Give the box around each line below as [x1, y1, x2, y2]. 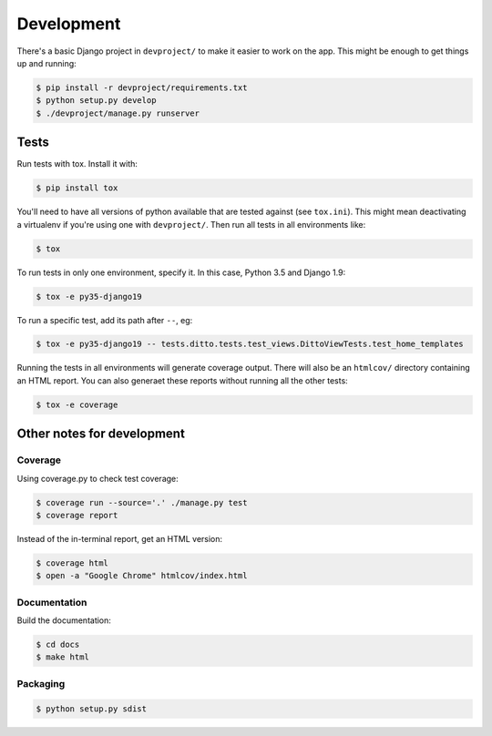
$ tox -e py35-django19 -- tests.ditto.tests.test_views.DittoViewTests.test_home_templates [36, 339, 464, 350]
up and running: [16, 57, 77, 68]
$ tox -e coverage [36, 399, 118, 410]
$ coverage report [36, 510, 118, 520]
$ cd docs [36, 639, 80, 650]
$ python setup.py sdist [36, 703, 148, 714]
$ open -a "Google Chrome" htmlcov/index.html [36, 570, 248, 581]
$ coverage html [36, 557, 109, 568]
